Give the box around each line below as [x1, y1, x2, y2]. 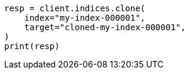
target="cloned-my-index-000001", [24, 22, 186, 32]
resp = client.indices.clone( [4, 4, 146, 13]
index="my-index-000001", [24, 13, 146, 22]
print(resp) [4, 41, 60, 51]
